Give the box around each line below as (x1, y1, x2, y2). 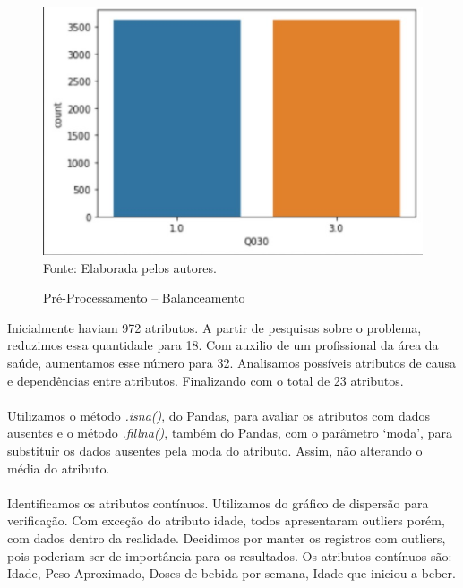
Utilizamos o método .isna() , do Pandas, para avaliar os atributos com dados (7, 405, 430, 424)
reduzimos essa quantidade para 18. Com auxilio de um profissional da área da (7, 336, 439, 354)
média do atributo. (7, 458, 110, 477)
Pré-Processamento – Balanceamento (43, 288, 245, 307)
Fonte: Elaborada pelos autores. (43, 258, 217, 277)
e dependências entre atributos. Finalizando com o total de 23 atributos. (7, 371, 404, 389)
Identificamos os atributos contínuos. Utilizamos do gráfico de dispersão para (7, 493, 429, 512)
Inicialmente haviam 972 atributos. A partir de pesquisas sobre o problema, (7, 318, 422, 337)
